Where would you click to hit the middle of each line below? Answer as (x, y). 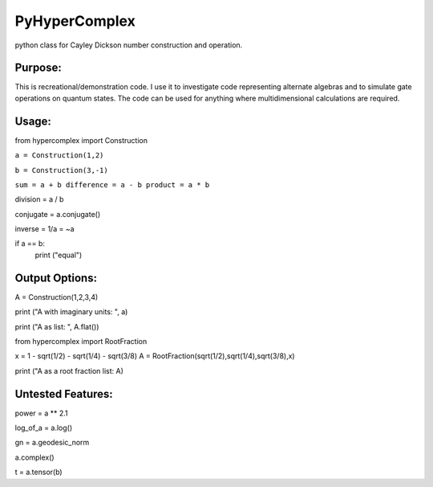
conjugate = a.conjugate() (58, 214)
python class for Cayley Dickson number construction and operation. (129, 45)
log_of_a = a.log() (43, 428)
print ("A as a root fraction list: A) (69, 370)
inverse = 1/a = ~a (45, 229)
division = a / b (39, 199)
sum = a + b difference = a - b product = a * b (112, 184)
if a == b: (30, 243)
